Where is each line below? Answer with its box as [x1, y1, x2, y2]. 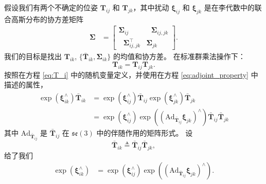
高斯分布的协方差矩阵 [11, 13, 83, 24]
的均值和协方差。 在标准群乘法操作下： [113, 51, 245, 62]
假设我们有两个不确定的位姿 [4, 2, 98, 12]
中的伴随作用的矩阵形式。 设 [96, 127, 193, 138]
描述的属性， [4, 79, 47, 90]
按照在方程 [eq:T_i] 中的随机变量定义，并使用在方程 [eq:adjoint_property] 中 [4, 69, 258, 80]
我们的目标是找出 [4, 51, 62, 62]
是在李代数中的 [204, 2, 255, 12]
